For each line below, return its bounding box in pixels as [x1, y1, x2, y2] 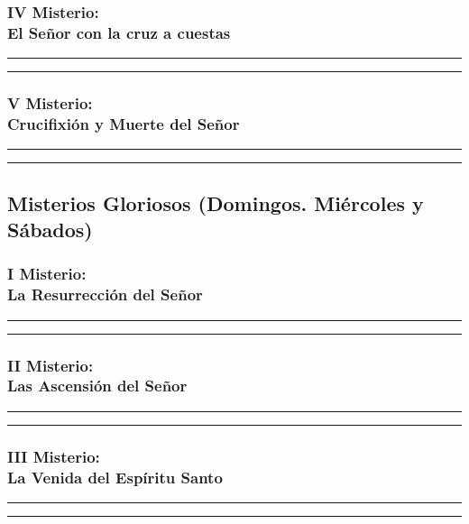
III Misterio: [7, 445, 100, 467]
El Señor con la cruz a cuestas [7, 21, 231, 43]
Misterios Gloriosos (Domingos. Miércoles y [7, 188, 424, 216]
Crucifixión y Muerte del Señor [7, 112, 240, 134]
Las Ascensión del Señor [7, 374, 188, 397]
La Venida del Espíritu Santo [7, 465, 223, 488]
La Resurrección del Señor [7, 283, 203, 306]
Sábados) [7, 216, 93, 244]
